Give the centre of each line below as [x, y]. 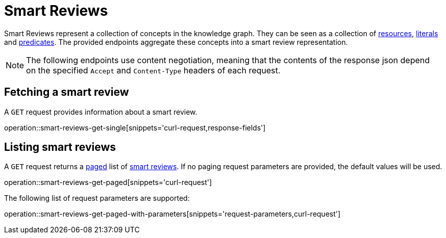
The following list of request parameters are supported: [97, 198]
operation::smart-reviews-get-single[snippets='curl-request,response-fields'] [135, 127]
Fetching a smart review [67, 92]
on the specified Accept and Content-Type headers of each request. [153, 70]
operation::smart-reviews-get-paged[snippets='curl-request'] [108, 182]
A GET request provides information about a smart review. [101, 112]
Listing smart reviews [60, 147]
